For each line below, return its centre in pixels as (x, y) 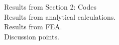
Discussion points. (32, 36)
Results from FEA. (33, 27)
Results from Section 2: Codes (50, 7)
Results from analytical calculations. (60, 16)
